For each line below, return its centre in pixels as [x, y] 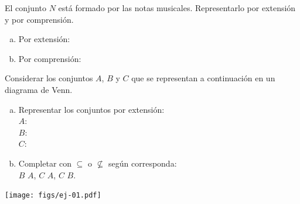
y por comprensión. [39, 19]
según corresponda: [143, 163]
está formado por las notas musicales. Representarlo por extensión [177, 8]
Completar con [45, 163]
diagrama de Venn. [39, 89]
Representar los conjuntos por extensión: [91, 109]
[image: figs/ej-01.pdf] [53, 196]
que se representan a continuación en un [203, 78]
